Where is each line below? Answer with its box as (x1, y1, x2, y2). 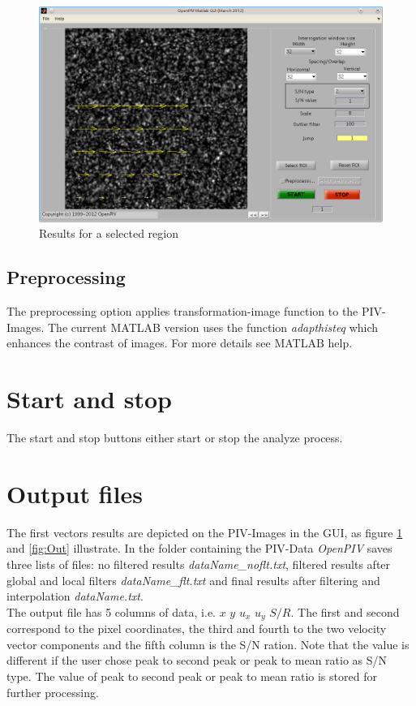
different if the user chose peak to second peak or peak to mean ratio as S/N (6, 652, 388, 669)
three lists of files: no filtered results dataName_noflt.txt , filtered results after (6, 555, 391, 572)
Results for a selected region (39, 225, 178, 242)
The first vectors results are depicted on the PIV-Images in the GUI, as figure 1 (6, 523, 403, 540)
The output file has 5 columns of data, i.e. (6, 603, 216, 620)
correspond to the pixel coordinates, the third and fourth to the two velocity (6, 620, 387, 637)
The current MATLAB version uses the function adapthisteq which (48, 318, 379, 335)
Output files (6, 476, 143, 510)
